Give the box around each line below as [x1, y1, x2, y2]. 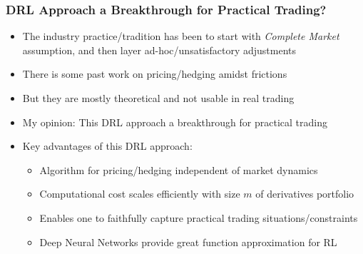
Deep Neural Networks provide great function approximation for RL [39, 234, 337, 249]
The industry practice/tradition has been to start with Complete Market [22, 29, 339, 44]
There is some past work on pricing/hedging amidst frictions [22, 66, 287, 81]
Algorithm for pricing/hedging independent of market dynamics [39, 162, 318, 177]
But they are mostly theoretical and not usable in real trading [22, 91, 295, 105]
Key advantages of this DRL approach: [22, 138, 193, 153]
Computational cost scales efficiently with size [39, 186, 240, 201]
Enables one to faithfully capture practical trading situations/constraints [39, 210, 358, 225]
